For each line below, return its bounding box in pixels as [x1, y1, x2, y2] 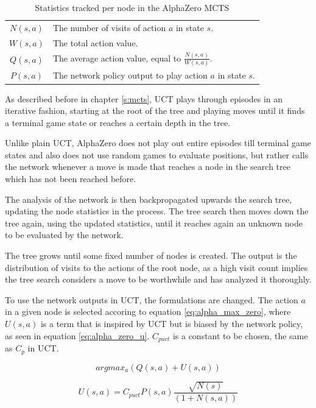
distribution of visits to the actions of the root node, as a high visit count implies [5, 261, 308, 273]
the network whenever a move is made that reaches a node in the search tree [5, 160, 290, 173]
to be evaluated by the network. [5, 228, 124, 241]
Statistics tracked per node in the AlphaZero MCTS [35, 1, 230, 13]
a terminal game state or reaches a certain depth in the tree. [5, 116, 231, 128]
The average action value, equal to [52, 51, 181, 64]
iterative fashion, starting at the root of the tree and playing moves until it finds [5, 104, 305, 117]
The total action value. [52, 36, 138, 49]
